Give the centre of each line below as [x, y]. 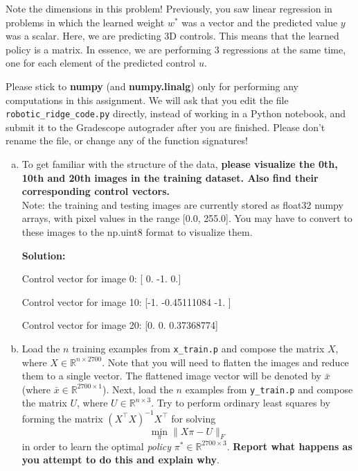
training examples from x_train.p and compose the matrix [198, 348]
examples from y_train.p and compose [269, 389]
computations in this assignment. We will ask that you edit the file [147, 100]
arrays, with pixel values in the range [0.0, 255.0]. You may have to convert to [187, 218]
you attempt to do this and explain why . [120, 460]
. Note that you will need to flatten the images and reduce [225, 362]
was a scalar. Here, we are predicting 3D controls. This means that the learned [172, 36]
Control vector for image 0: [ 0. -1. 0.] [101, 279]
